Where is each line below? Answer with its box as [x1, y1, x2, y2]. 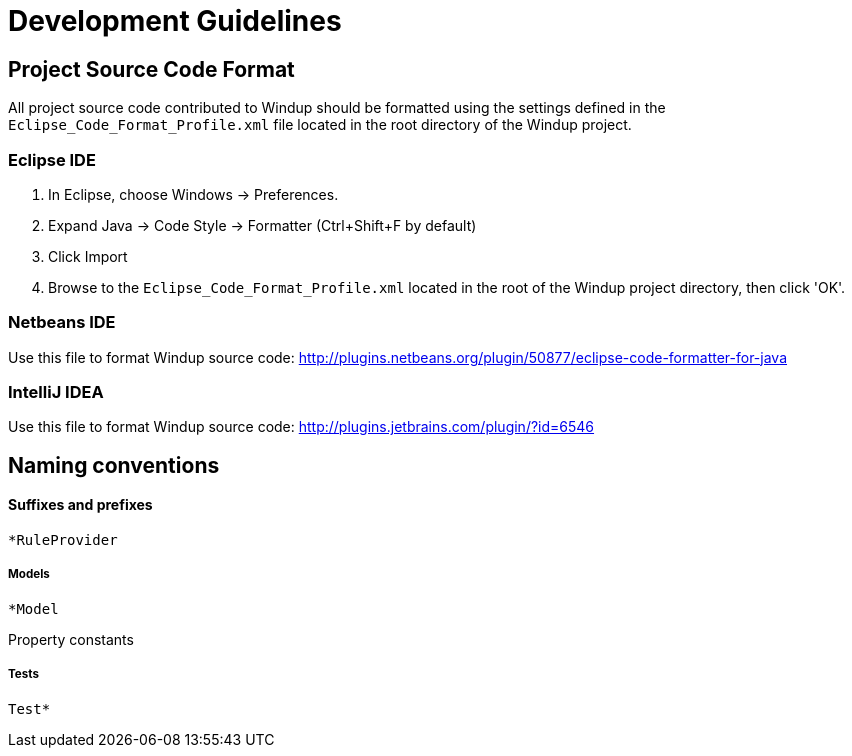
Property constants [8, 630, 134, 648]
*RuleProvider [8, 532, 118, 549]
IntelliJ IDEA [8, 382, 104, 403]
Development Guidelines [8, 4, 342, 38]
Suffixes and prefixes [8, 496, 153, 514]
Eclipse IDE [8, 149, 96, 170]
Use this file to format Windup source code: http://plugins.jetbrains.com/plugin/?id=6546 [8, 418, 595, 436]
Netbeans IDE [8, 312, 116, 333]
